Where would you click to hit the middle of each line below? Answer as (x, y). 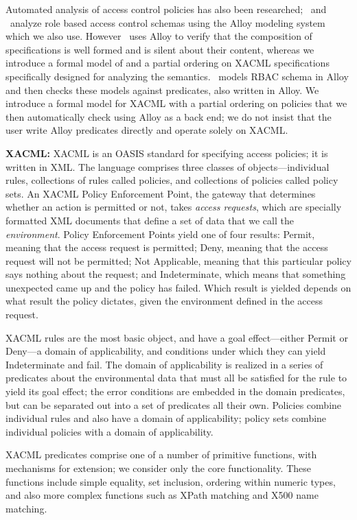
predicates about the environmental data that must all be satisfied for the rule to (176, 378)
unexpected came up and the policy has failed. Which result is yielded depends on (178, 287)
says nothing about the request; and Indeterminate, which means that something (176, 274)
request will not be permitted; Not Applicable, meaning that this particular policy (178, 260)
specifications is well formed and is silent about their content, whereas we (160, 49)
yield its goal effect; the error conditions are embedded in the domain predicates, (175, 391)
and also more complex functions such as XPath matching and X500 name (162, 495)
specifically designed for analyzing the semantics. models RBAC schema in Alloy (177, 76)
